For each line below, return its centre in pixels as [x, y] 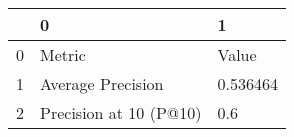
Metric [63, 54]
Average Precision [102, 83]
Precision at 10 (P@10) [121, 112]
